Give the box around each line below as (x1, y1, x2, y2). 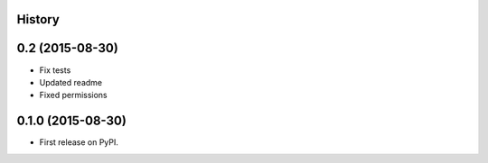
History (16, 12, 61, 27)
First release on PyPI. (39, 137, 119, 148)
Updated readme (39, 77, 103, 87)
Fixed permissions (39, 90, 108, 101)
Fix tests (39, 64, 71, 76)
